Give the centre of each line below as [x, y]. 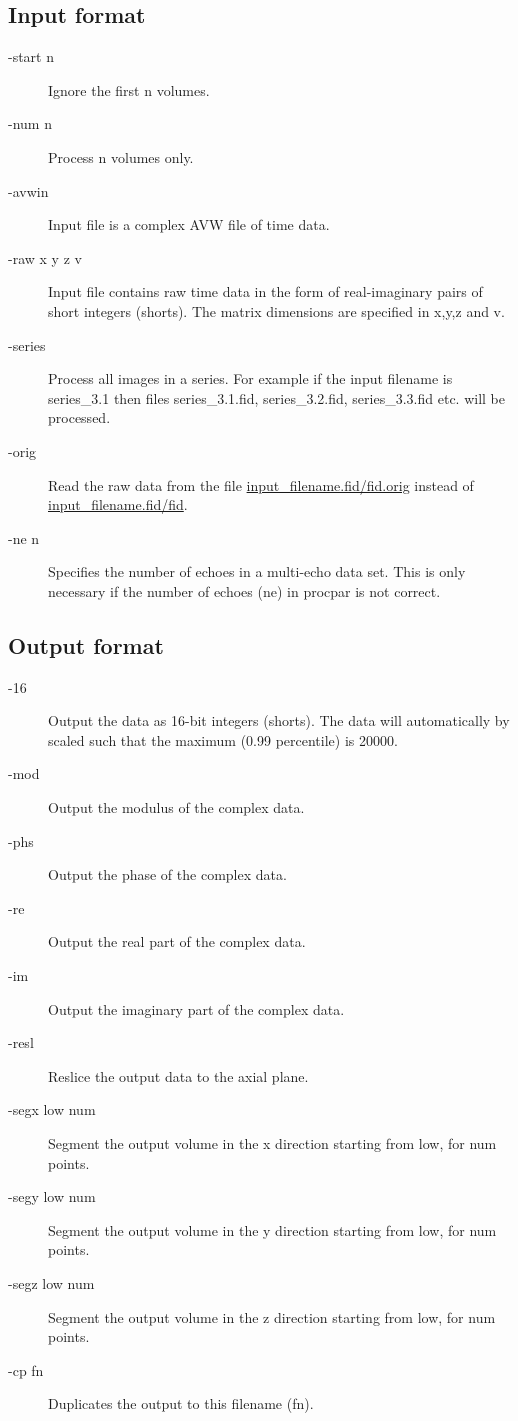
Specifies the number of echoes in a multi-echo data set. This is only [257, 571]
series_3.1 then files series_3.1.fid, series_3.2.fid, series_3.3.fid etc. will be [276, 397]
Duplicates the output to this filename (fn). [181, 1403]
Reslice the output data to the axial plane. [178, 1075]
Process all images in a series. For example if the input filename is [250, 378]
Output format [86, 644]
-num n [30, 123]
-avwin [28, 190]
